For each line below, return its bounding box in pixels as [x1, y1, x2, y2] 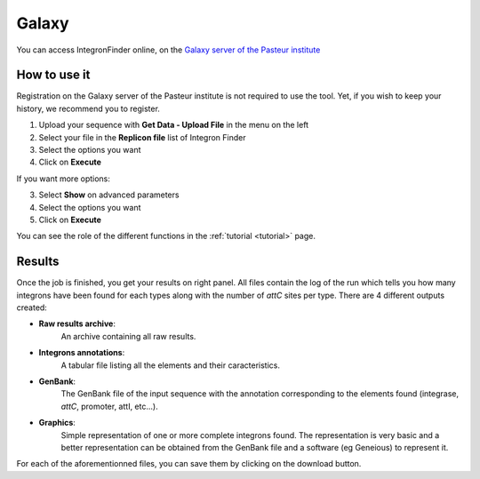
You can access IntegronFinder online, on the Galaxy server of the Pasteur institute [16, 44, 321, 55]
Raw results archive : [38, 318, 116, 329]
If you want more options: [16, 173, 111, 184]
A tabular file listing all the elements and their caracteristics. [60, 360, 280, 371]
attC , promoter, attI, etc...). [60, 401, 159, 411]
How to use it [16, 68, 91, 83]
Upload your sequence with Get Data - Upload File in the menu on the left [38, 120, 309, 131]
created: [16, 302, 48, 313]
